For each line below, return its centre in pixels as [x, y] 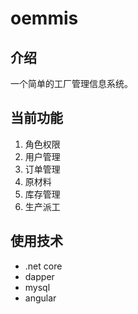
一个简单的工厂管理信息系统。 [71, 83]
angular [40, 298]
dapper [39, 276]
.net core [43, 266]
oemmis [44, 18]
